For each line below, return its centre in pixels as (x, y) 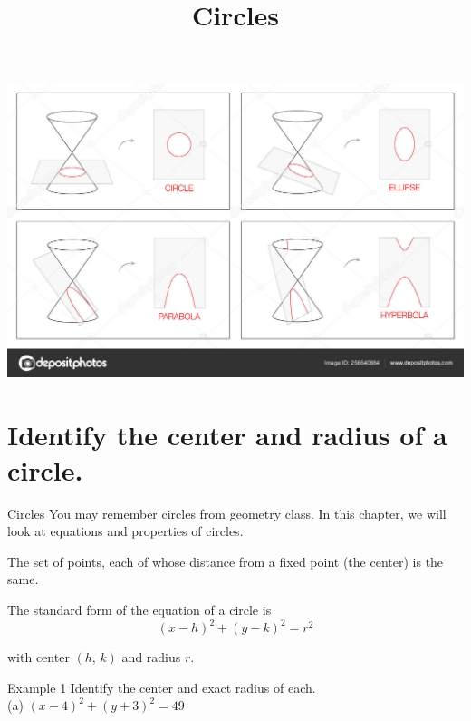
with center (38, 657)
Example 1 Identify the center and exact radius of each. (162, 687)
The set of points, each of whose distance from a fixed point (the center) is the (226, 561)
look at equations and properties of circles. (125, 531)
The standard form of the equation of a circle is (139, 610)
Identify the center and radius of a (227, 434)
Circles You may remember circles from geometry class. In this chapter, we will (227, 513)
